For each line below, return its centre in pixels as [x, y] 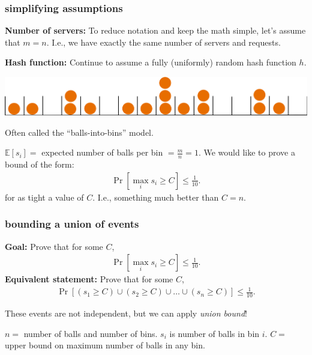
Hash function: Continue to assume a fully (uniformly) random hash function [151, 62]
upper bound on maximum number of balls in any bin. [105, 345]
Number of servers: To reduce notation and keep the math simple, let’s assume [155, 30]
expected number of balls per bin [102, 152]
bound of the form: [40, 164]
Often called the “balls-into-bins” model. [79, 132]
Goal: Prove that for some [54, 246]
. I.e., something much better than [156, 197]
